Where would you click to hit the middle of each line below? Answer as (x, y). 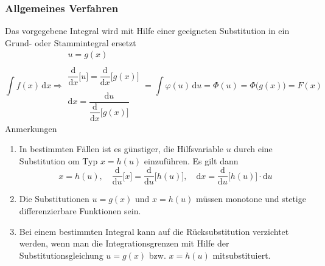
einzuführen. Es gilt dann (191, 160)
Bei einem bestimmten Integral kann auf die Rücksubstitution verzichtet (154, 231)
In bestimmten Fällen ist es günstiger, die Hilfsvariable (121, 149)
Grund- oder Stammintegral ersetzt (71, 42)
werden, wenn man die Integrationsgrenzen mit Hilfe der (124, 243)
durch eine (253, 149)
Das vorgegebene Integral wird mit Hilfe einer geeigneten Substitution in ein (147, 31)
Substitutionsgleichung (61, 255)
